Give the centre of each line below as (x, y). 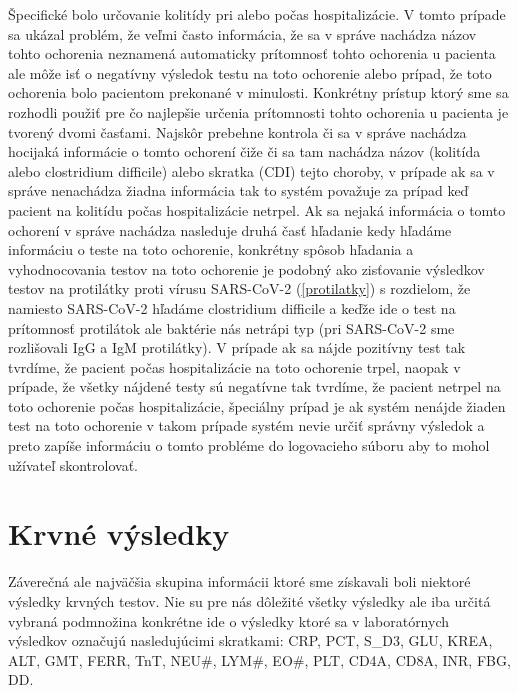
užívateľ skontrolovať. (73, 464)
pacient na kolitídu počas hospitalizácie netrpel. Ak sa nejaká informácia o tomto (257, 209)
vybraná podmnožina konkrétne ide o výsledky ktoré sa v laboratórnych (229, 620)
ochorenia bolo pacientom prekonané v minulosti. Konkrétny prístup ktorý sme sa (258, 92)
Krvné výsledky (119, 533)
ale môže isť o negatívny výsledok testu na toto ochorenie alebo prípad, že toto (250, 72)
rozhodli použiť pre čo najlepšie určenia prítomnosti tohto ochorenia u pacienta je (258, 111)
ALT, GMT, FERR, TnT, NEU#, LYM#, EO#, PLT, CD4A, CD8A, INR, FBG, (259, 659)
